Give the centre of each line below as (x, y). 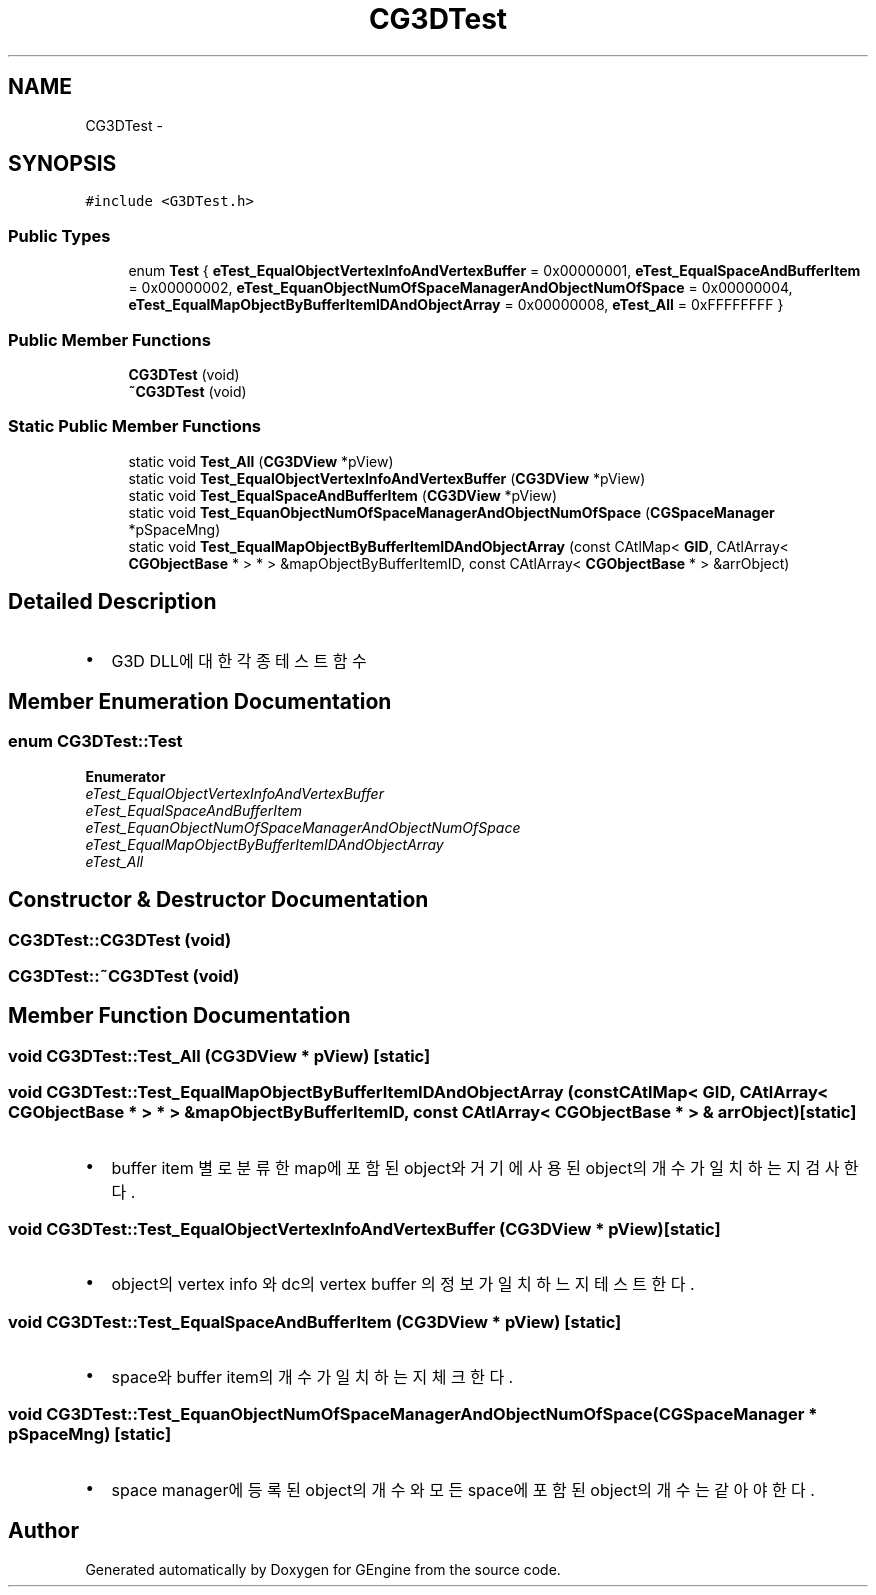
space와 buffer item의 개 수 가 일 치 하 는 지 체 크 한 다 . (312, 1377)
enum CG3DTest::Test (95, 741)
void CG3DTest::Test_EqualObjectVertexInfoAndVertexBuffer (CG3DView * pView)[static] (364, 1228)
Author (43, 1531)
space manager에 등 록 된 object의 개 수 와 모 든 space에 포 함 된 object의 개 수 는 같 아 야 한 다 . (463, 1489)
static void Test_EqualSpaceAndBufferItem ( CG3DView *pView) (342, 495)
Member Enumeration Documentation (200, 701)
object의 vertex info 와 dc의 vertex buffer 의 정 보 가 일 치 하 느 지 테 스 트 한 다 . (403, 1284)
